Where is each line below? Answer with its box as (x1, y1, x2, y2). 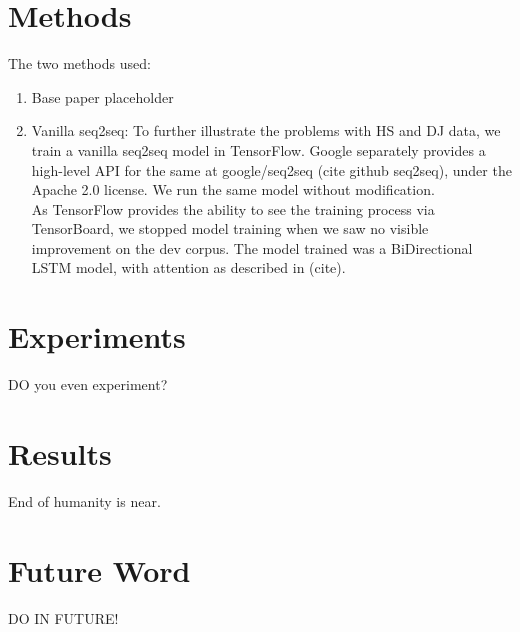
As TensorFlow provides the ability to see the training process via (31, 198, 435, 219)
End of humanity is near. (8, 490, 161, 511)
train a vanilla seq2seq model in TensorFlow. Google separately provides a (31, 139, 486, 160)
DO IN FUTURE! (8, 607, 119, 628)
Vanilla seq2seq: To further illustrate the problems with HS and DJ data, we (31, 120, 501, 141)
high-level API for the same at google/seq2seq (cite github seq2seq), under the (31, 159, 512, 180)
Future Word (8, 549, 191, 590)
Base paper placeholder (31, 86, 174, 107)
